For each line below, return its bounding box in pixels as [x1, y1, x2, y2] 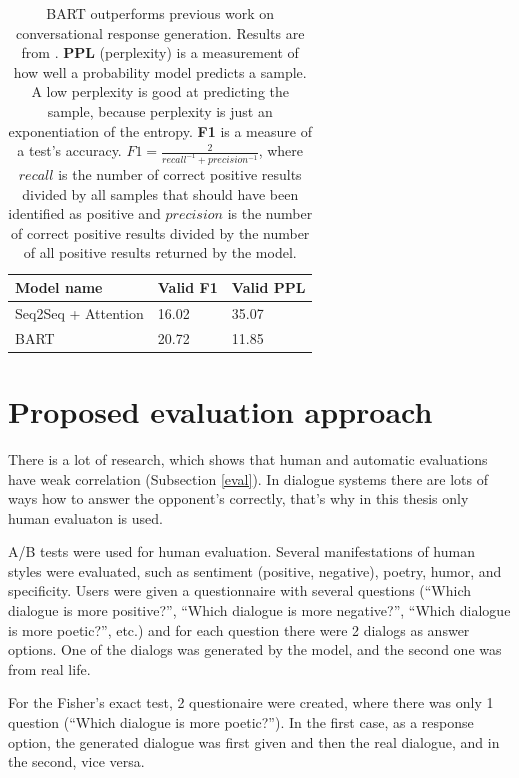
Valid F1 [157, 277, 218, 297]
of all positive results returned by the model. [23, 242, 297, 263]
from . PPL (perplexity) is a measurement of [21, 42, 299, 63]
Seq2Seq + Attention [15, 302, 144, 323]
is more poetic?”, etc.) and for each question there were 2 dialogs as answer [8, 619, 470, 640]
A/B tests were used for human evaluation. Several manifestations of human [8, 541, 475, 562]
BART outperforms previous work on [46, 3, 275, 23]
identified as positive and [8, 203, 161, 224]
